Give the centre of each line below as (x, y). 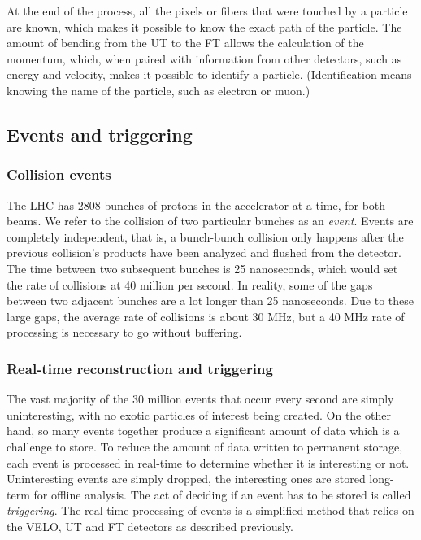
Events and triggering (100, 134)
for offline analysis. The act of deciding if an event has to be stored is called (222, 494)
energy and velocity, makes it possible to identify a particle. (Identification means (209, 74)
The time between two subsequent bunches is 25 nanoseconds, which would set (202, 268)
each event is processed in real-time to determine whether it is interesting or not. (208, 462)
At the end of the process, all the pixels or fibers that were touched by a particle (207, 11)
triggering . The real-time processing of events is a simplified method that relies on (210, 510)
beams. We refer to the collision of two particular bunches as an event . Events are (210, 221)
